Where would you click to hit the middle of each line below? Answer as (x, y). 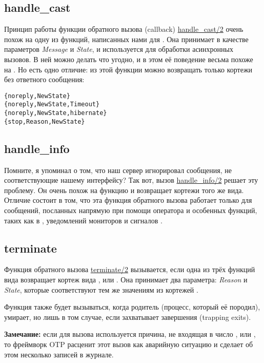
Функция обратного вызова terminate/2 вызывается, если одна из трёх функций (130, 269)
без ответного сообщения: (44, 79)
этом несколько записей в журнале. (59, 354)
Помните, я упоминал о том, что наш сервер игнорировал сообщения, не (118, 170)
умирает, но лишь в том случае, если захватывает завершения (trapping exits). (128, 317)
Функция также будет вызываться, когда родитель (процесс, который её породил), (132, 307)
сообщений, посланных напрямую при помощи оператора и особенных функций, (131, 210)
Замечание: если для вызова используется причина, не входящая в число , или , (130, 334)
